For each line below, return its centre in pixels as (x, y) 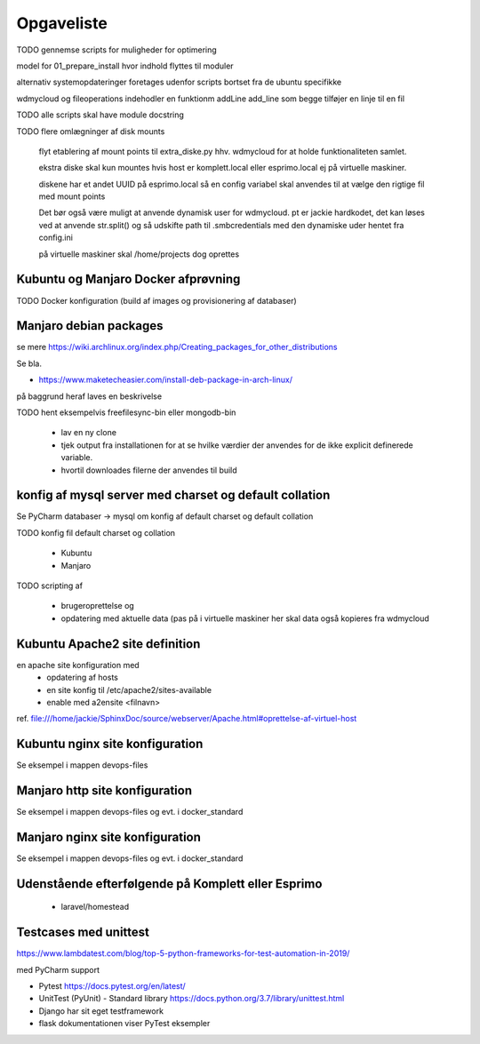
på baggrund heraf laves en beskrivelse (89, 396)
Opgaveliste (62, 23)
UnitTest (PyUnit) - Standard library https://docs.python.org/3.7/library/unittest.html (192, 999)
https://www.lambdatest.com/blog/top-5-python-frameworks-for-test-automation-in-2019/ (183, 953)
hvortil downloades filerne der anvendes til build (149, 470)
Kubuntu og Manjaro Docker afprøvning (128, 279)
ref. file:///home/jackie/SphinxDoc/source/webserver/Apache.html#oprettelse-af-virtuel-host (187, 719)
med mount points (72, 196)
